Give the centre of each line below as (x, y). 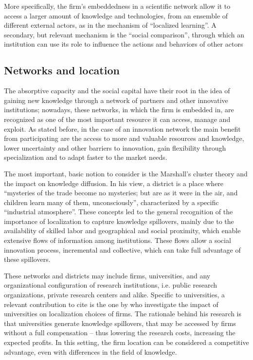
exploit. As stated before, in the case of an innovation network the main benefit (122, 129)
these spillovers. (27, 259)
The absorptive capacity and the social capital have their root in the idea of (117, 91)
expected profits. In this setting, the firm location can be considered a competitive (126, 342)
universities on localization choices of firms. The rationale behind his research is (123, 314)
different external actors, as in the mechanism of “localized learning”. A (110, 25)
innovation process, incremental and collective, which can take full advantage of (122, 249)
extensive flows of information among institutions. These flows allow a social (117, 240)
